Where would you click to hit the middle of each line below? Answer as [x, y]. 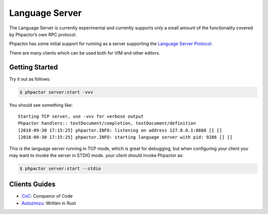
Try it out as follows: [30, 79]
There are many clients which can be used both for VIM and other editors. [85, 53]
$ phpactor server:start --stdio [60, 168]
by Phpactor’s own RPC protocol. [43, 34]
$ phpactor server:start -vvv [56, 92]
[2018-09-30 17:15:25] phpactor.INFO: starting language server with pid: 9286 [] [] [125, 137]
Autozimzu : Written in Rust [49, 203]
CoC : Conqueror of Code [47, 196]
